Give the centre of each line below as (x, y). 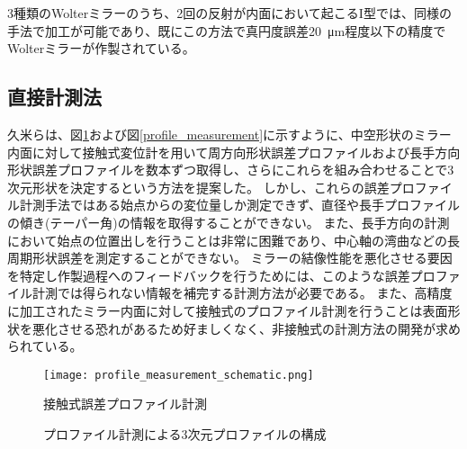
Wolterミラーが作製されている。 (101, 48)
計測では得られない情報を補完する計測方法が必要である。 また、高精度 (242, 293)
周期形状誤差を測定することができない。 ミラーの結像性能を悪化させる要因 (230, 258)
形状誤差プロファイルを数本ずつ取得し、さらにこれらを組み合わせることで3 (231, 170)
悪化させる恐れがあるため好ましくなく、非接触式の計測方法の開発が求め (246, 328)
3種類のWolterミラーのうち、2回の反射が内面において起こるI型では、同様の (229, 13)
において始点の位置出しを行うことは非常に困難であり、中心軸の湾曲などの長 (233, 240)
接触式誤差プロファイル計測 (125, 404)
